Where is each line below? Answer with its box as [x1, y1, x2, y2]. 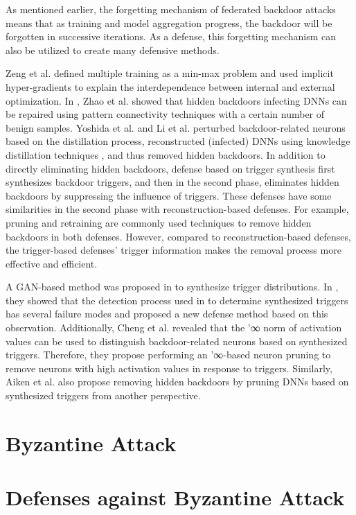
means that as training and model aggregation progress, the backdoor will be [6, 15, 332, 30]
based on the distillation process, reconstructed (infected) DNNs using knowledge [6, 134, 350, 148]
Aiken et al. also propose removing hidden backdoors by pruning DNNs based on [6, 374, 349, 389]
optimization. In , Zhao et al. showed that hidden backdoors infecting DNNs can [6, 93, 347, 107]
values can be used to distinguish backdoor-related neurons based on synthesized [6, 333, 348, 348]
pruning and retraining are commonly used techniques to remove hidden [6, 215, 312, 229]
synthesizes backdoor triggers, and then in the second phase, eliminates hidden [6, 175, 339, 189]
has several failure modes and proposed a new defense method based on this [6, 306, 328, 321]
